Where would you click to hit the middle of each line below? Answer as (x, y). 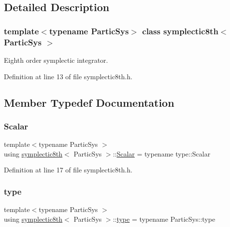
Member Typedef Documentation (89, 102)
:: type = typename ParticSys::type (164, 219)
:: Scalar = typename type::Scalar (162, 153)
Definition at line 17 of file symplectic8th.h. (68, 170)
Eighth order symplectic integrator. (56, 60)
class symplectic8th (180, 31)
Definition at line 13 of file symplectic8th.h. (68, 76)
